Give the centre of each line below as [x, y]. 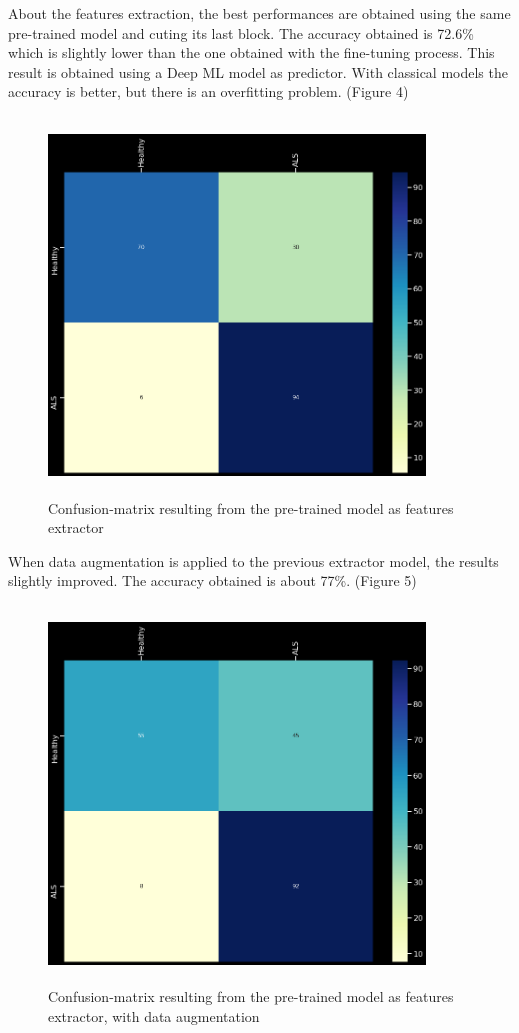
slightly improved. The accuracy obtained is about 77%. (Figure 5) [212, 580]
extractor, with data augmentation [154, 1016]
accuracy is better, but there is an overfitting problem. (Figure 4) [208, 91]
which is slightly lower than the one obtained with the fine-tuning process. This [251, 52]
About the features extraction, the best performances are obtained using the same [259, 13]
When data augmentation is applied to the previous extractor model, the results [253, 560]
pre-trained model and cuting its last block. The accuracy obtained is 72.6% [241, 32]
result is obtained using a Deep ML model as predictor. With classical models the [258, 71]
